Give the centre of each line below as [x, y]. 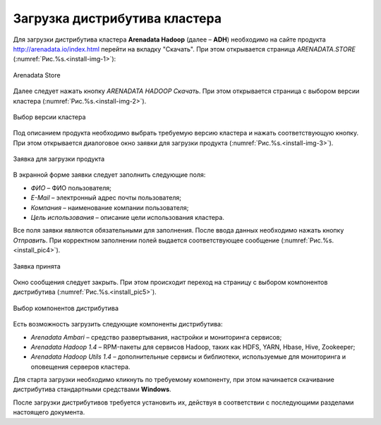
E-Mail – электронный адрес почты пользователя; [106, 198]
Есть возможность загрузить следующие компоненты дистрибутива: [118, 324]
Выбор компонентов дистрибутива [66, 308]
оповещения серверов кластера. [80, 367]
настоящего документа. [49, 412]
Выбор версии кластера [49, 117]
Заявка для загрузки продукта [59, 159]
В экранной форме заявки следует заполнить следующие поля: [109, 175]
